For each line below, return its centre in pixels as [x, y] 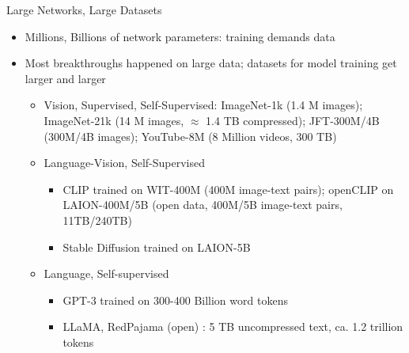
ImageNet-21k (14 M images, [114, 120]
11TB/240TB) [97, 220]
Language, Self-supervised [106, 273]
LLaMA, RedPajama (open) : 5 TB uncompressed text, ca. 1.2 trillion [233, 326]
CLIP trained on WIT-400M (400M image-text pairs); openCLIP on [228, 189]
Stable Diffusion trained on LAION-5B [157, 247]
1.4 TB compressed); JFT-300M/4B [293, 120]
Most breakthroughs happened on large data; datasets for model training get [211, 63]
